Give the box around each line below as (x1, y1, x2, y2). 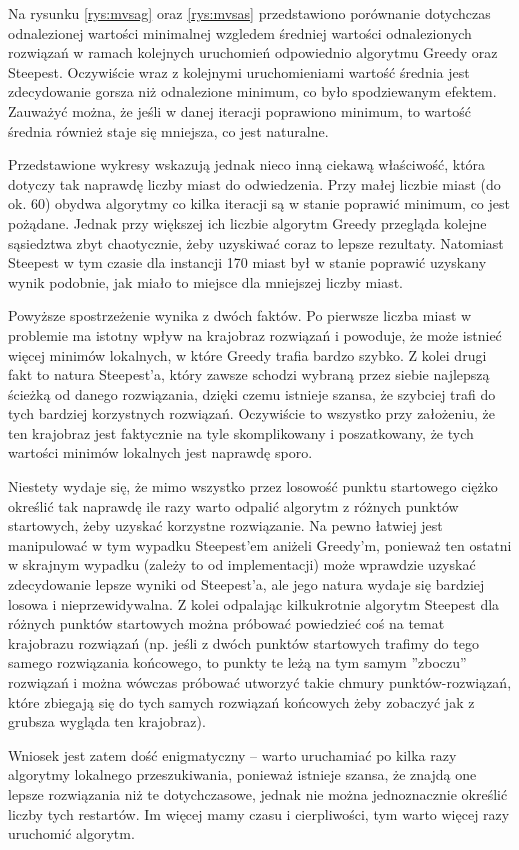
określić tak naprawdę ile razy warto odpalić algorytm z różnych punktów (8, 495, 459, 516)
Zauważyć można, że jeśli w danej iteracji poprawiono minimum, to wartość (8, 100, 472, 121)
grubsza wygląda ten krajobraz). (8, 711, 206, 732)
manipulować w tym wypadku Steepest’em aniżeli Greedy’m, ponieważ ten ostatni (8, 534, 512, 555)
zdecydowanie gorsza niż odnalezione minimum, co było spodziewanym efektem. (8, 81, 497, 102)
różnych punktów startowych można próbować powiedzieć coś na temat (8, 613, 445, 634)
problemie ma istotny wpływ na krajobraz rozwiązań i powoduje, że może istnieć (8, 324, 502, 345)
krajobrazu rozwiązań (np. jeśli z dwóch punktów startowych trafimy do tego (8, 632, 479, 653)
